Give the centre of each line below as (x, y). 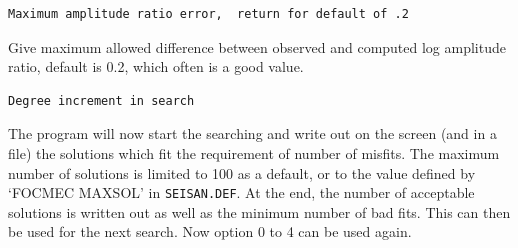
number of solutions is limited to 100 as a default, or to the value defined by (242, 172)
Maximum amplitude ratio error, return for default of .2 (208, 14)
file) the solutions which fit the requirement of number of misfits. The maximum (254, 152)
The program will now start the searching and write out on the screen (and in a (252, 133)
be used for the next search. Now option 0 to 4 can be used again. (210, 231)
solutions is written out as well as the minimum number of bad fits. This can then (259, 211)
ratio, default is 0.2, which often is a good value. (156, 66)
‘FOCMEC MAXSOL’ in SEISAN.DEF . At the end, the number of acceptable (241, 192)
